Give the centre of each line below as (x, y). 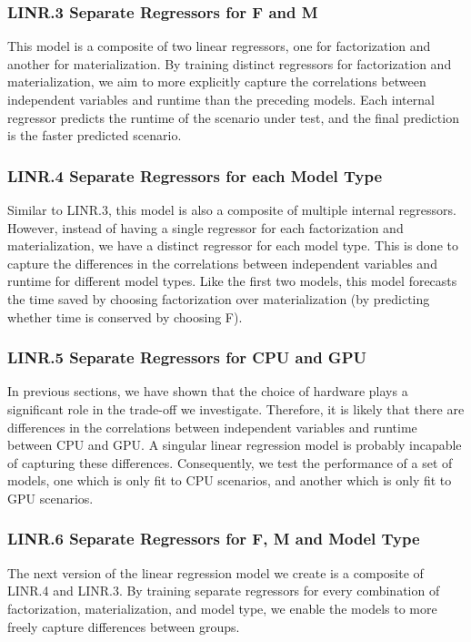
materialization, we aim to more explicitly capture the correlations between (217, 82)
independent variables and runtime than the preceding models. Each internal (221, 99)
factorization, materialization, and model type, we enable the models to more (222, 608)
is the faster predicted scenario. (95, 135)
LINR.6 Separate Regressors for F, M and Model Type (214, 539)
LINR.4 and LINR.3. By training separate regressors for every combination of (224, 591)
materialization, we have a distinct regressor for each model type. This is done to (233, 245)
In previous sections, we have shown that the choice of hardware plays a (208, 391)
